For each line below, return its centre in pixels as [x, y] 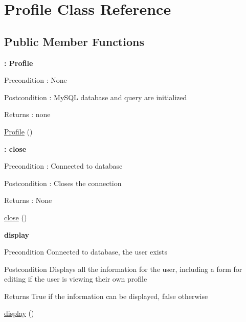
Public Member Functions [74, 41]
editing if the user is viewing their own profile [76, 279]
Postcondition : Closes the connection [63, 183]
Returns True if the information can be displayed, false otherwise [106, 296]
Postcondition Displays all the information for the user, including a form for [123, 269]
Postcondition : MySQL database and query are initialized [96, 97]
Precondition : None [36, 80]
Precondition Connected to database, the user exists [86, 252]
